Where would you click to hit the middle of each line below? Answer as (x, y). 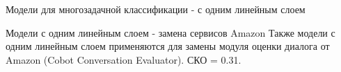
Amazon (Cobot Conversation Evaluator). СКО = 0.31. (124, 59)
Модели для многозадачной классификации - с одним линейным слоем (156, 9)
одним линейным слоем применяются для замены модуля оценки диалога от (168, 46)
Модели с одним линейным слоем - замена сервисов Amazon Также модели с (170, 32)
